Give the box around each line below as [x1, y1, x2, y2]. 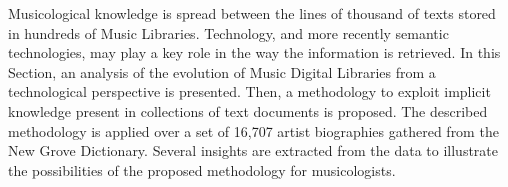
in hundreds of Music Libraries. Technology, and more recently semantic [8, 22, 449, 43]
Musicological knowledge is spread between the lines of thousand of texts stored [8, 3, 496, 23]
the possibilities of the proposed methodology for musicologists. [8, 159, 396, 180]
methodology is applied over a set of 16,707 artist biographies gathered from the [8, 120, 499, 141]
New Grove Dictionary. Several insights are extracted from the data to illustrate [8, 140, 499, 161]
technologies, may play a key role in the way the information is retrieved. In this [8, 42, 501, 63]
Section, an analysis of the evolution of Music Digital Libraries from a [8, 61, 436, 82]
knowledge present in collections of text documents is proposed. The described [8, 100, 488, 121]
